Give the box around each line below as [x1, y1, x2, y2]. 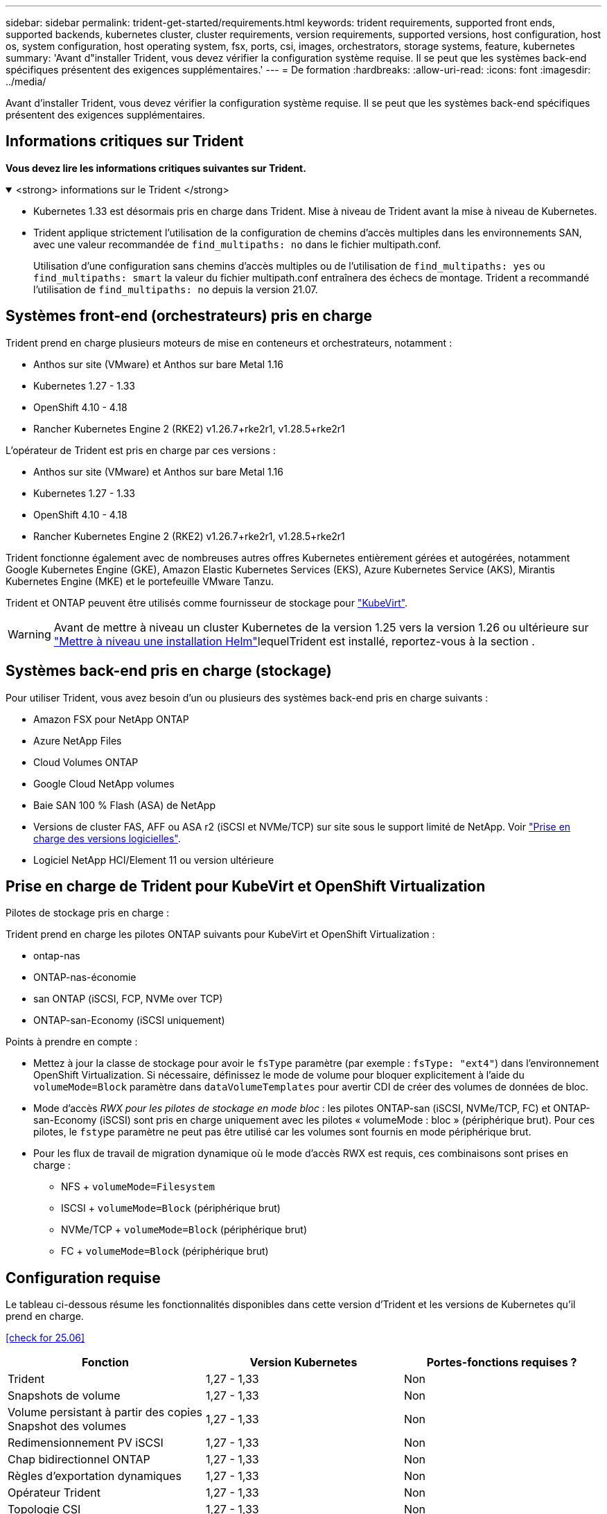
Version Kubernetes [249, 1355, 358, 1370]
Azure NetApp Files [33, 734, 122, 747]
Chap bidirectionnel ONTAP [8, 1452, 150, 1467]
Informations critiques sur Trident [6, 132, 244, 150]
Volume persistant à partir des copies [8, 1405, 202, 1420]
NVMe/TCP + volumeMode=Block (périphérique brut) [61, 1224, 308, 1236]
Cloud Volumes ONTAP [33, 756, 139, 768]
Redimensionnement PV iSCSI [8, 1436, 164, 1450]
